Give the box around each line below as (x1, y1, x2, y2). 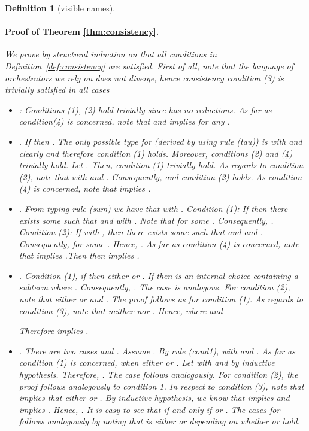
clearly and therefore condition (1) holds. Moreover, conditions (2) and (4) (19, 147, 293, 159)
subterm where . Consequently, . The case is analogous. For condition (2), (19, 281, 290, 293)
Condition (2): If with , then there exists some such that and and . (19, 226, 263, 238)
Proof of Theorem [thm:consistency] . (5, 25, 159, 38)
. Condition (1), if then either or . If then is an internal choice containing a (19, 269, 298, 281)
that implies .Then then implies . (19, 249, 140, 262)
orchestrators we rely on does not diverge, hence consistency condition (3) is (5, 71, 284, 84)
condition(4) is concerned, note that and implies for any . (19, 115, 230, 128)
